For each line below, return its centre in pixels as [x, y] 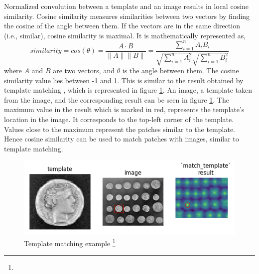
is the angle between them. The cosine [181, 70]
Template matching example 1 [70, 242]
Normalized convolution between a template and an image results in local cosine [127, 6]
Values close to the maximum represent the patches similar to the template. [120, 129]
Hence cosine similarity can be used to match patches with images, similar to [122, 139]
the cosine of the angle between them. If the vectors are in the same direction [122, 26]
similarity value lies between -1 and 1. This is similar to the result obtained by [124, 80]
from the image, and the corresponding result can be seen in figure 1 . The [117, 99]
